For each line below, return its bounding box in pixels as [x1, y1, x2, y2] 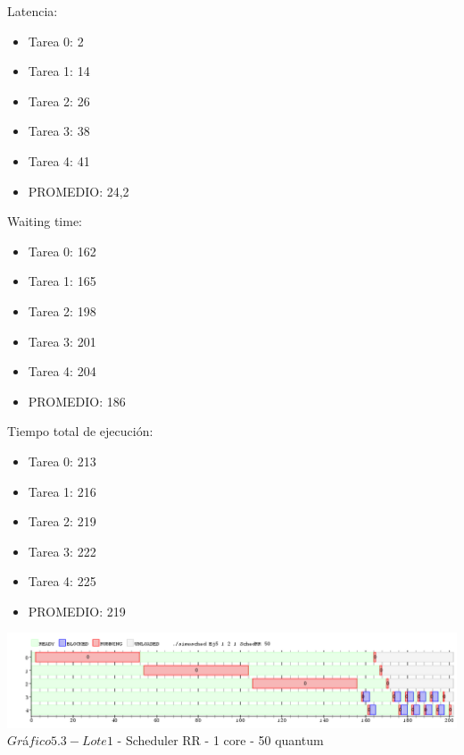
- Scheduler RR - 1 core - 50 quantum [117, 731, 324, 750]
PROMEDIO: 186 [28, 391, 126, 410]
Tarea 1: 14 [28, 62, 90, 80]
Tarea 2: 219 [28, 512, 96, 531]
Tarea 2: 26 [28, 91, 90, 110]
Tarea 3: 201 [28, 331, 96, 350]
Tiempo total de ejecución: [7, 422, 153, 440]
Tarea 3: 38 [28, 122, 90, 140]
